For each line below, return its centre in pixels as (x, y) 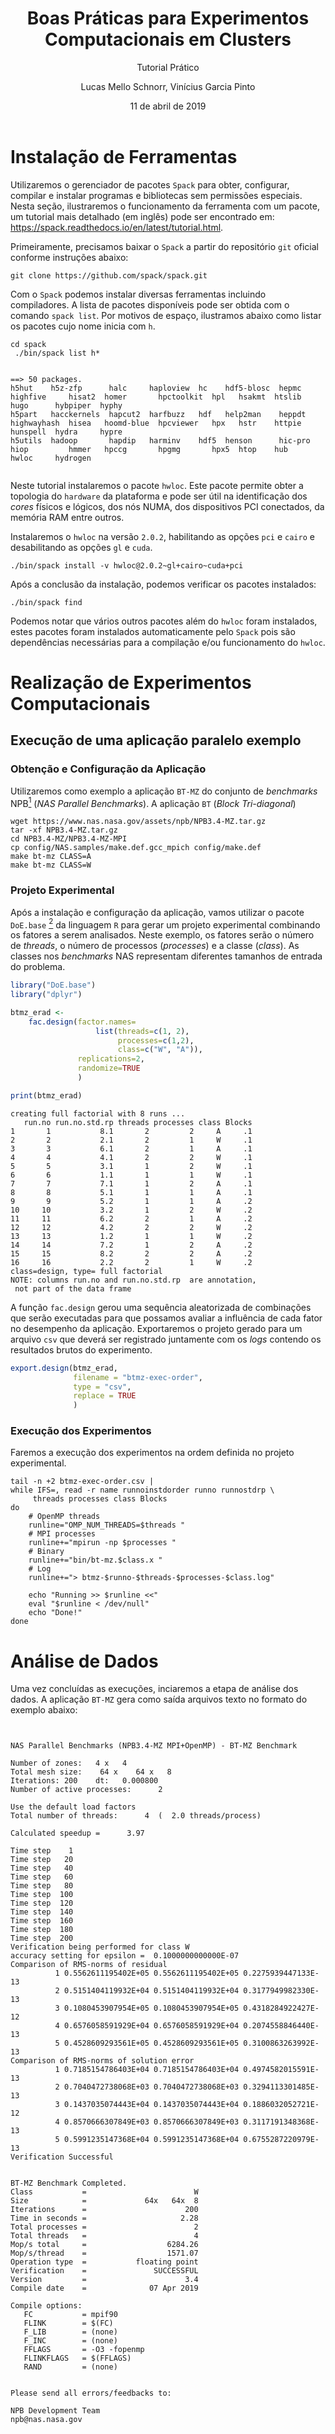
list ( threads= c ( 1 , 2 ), (142, 1031)
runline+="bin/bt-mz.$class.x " (95, 1560)
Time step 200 (42, 1938)
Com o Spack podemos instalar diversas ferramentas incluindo (138, 294)
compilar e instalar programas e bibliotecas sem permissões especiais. (156, 195)
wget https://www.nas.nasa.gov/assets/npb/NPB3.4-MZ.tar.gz (138, 822)
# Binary (46, 1552)
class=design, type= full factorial (86, 1271)
